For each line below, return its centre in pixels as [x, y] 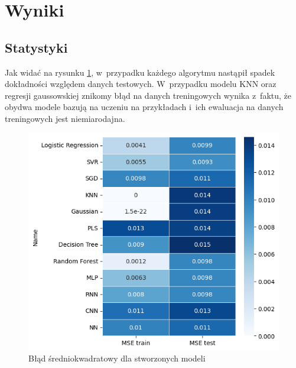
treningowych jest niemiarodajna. [65, 118]
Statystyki [36, 47]
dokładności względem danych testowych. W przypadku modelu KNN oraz [141, 84]
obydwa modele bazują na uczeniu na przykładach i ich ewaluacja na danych [144, 107]
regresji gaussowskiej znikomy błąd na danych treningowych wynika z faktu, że [148, 95]
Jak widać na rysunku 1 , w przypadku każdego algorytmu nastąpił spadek [140, 72]
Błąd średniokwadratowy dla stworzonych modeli [117, 358]
